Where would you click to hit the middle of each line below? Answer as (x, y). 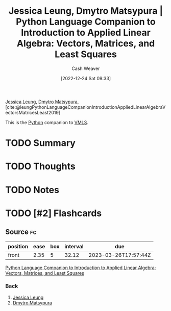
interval (74, 246)
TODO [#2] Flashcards (54, 213)
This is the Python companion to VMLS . (47, 122)
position (18, 246)
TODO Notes (32, 190)
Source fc (21, 232)
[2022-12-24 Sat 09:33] (86, 78)
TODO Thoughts (40, 166)
